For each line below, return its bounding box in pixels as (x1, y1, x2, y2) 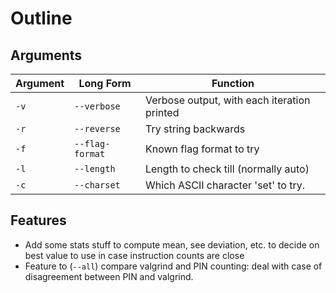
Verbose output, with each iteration (144, 93, 311, 107)
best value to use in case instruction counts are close (24, 249, 245, 261)
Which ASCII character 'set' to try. (144, 178, 305, 192)
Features (10, 212, 67, 229)
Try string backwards (144, 122, 246, 136)
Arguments (10, 47, 83, 64)
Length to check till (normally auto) (144, 162, 310, 176)
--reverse (74, 123, 121, 134)
